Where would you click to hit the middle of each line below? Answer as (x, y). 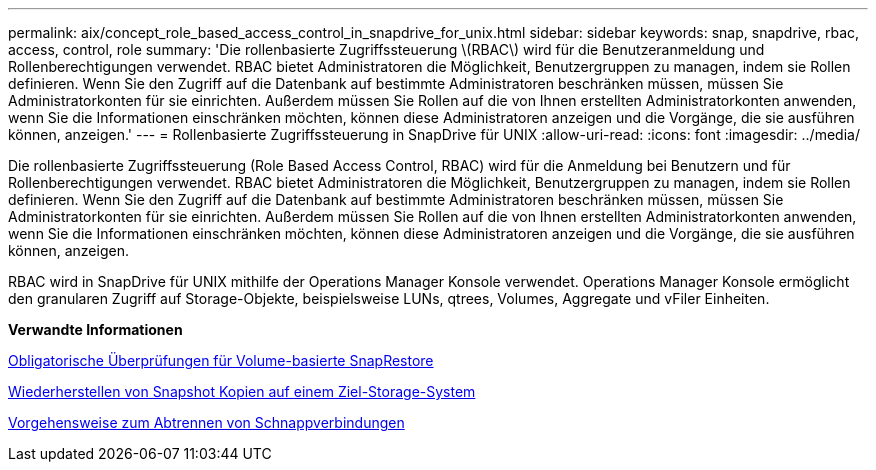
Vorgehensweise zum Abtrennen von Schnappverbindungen (206, 422)
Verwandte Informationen (95, 329)
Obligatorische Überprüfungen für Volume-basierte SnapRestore (221, 360)
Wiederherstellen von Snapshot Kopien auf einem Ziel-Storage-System (242, 391)
